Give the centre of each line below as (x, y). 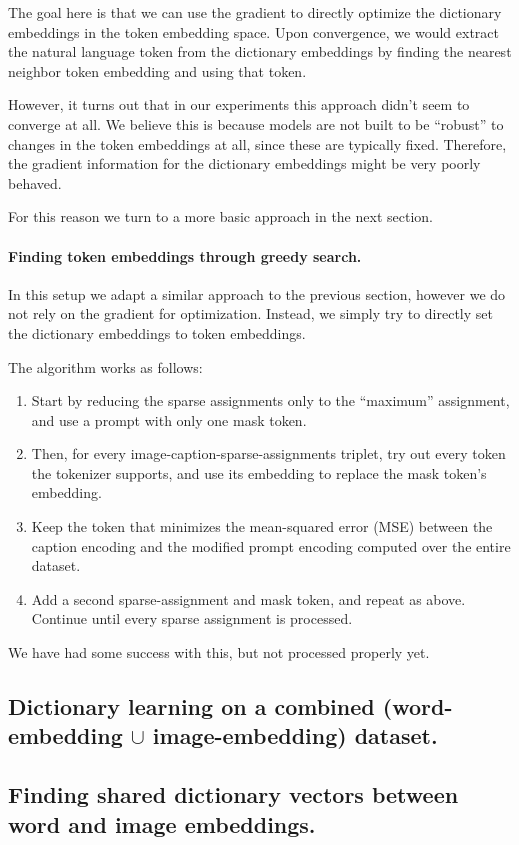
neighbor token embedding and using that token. (157, 70)
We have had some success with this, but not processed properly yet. (219, 652)
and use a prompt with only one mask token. (169, 419)
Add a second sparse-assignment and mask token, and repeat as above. (248, 598)
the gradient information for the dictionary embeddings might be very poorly (244, 163)
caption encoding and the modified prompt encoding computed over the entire (271, 545)
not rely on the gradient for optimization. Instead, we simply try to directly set (250, 313)
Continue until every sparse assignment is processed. (192, 618)
